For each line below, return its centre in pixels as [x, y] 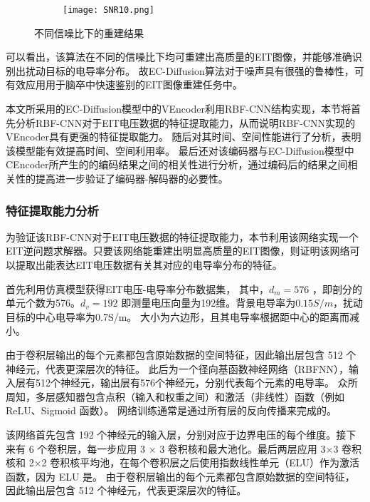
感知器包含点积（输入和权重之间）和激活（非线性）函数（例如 [200, 396]
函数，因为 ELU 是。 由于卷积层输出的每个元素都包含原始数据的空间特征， [180, 476]
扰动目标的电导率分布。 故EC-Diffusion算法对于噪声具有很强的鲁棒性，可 [195, 70]
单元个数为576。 [43, 303]
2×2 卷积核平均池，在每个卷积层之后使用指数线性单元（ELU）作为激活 [194, 462]
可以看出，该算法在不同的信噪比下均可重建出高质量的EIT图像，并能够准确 [179, 57]
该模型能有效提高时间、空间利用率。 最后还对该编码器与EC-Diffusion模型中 [180, 150]
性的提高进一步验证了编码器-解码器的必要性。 [122, 178]
